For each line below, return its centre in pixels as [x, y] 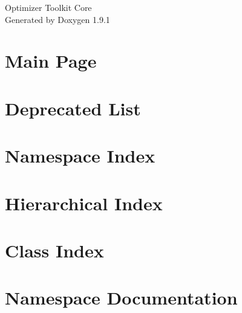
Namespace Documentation [121, 298]
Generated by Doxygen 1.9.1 [57, 19]
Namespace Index [80, 156]
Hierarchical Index [84, 203]
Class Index [54, 250]
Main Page [51, 61]
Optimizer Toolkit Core [48, 7]
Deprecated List [73, 108]
